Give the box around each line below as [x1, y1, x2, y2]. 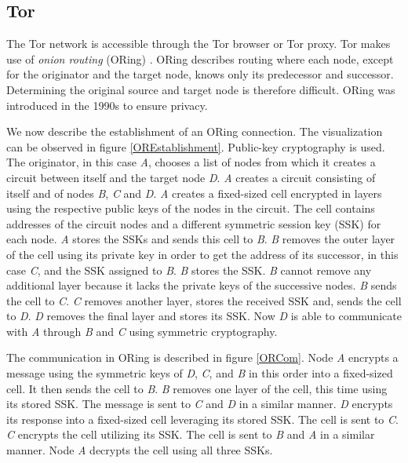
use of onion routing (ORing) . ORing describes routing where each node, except [6, 50, 394, 67]
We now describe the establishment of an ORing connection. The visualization [6, 123, 383, 140]
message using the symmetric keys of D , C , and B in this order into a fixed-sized [6, 365, 393, 381]
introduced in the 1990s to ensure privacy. [6, 97, 208, 113]
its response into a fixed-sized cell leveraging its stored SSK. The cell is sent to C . [6, 410, 399, 427]
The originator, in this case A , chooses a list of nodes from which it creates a [6, 154, 376, 170]
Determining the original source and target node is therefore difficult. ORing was [6, 81, 395, 97]
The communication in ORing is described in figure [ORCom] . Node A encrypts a [6, 349, 399, 366]
